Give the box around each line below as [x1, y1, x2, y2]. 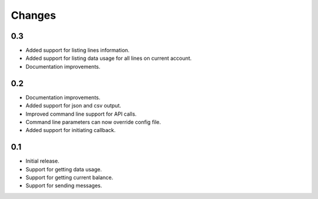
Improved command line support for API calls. [25, 110, 137, 117]
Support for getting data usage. [25, 166, 102, 173]
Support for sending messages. [25, 182, 102, 189]
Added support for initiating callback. [25, 127, 116, 134]
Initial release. [25, 157, 59, 164]
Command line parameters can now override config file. [25, 118, 161, 126]
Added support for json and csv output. [25, 102, 121, 109]
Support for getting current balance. [25, 174, 114, 181]
